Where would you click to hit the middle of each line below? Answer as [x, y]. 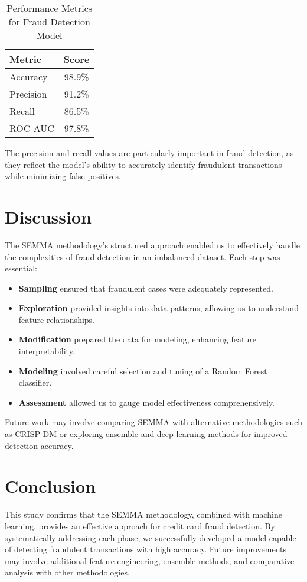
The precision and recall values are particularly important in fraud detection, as [149, 153]
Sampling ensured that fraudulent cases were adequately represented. [146, 288]
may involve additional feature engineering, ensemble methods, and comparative [150, 560]
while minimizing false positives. [63, 176]
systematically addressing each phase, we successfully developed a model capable [151, 537]
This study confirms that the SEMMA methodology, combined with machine [143, 514]
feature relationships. [56, 319]
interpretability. [47, 351]
